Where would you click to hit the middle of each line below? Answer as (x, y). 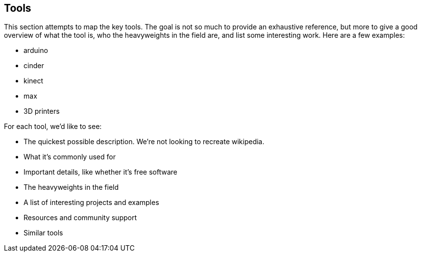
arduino (36, 51)
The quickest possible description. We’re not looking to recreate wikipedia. (144, 142)
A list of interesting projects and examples (91, 203)
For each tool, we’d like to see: (53, 127)
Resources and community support (80, 218)
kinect (34, 81)
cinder (34, 66)
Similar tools (43, 233)
